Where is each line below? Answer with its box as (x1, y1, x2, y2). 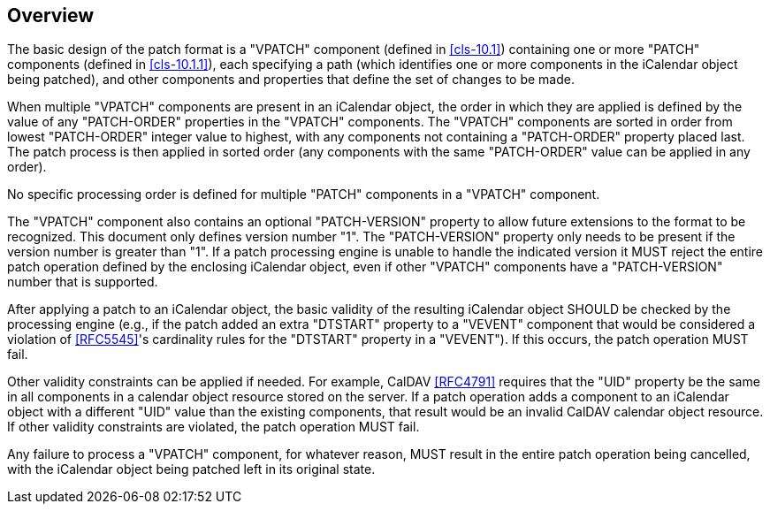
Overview (7, 4, 95, 27)
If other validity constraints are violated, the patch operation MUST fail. (7, 419, 420, 435)
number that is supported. (7, 274, 158, 290)
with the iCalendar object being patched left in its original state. (7, 461, 376, 477)
